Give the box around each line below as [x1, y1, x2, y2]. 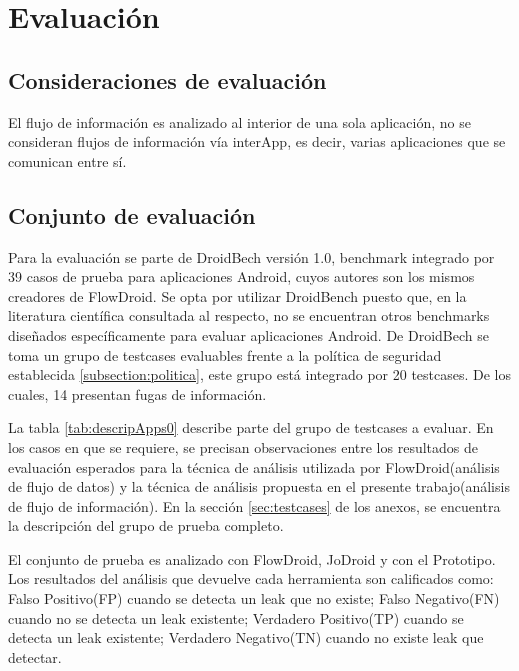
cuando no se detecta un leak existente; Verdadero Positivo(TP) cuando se [8, 607, 464, 628]
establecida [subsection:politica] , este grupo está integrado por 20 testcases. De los [8, 364, 512, 385]
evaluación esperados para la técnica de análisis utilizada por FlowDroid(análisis [8, 456, 500, 477]
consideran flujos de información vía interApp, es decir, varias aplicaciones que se [8, 131, 506, 152]
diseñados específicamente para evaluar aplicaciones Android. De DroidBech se [8, 324, 489, 345]
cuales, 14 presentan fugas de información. [8, 383, 267, 404]
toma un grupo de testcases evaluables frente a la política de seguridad [8, 344, 442, 365]
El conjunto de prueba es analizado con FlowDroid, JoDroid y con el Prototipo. [8, 548, 496, 569]
